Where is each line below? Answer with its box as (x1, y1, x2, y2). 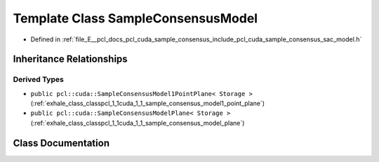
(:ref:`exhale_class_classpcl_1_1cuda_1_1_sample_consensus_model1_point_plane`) (30, 99, 265, 108)
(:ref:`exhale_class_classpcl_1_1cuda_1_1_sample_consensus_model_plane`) (30, 119, 245, 127)
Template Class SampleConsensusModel (13, 11, 258, 26)
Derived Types (13, 74, 65, 84)
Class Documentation (13, 137, 110, 149)
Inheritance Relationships (13, 53, 128, 65)
